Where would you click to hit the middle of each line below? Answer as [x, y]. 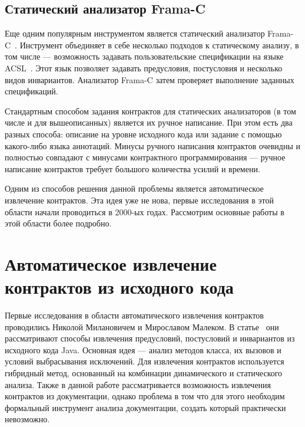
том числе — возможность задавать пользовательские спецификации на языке [144, 56]
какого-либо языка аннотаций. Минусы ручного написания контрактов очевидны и [152, 145]
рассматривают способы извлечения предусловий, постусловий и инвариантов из [150, 338]
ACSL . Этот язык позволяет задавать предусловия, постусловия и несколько [144, 68]
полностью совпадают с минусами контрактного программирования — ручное [145, 157]
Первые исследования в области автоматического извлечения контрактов [134, 315]
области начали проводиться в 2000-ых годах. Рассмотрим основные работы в [145, 211]
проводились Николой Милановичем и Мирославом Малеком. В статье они [142, 326]
